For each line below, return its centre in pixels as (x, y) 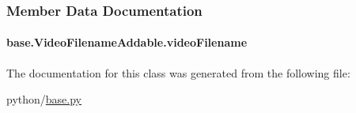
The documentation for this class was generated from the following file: (178, 72)
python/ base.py (44, 99)
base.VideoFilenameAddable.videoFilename (127, 42)
